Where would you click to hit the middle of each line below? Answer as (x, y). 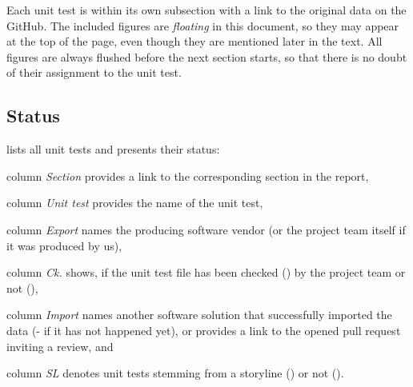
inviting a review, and (60, 346)
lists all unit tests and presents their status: (113, 149)
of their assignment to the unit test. (94, 72)
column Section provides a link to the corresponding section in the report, (188, 176)
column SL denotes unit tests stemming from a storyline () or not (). (175, 373)
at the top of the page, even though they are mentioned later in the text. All (194, 41)
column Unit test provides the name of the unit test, (135, 203)
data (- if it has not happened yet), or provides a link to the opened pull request (204, 330)
